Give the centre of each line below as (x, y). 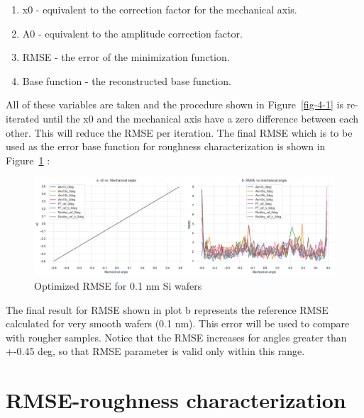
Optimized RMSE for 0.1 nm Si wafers (118, 286)
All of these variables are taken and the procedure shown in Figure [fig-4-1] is (175, 104)
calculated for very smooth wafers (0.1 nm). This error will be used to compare (178, 323)
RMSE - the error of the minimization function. (126, 57)
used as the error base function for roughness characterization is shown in (166, 146)
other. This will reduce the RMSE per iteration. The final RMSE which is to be (179, 132)
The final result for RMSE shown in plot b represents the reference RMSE (167, 309)
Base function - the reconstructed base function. (127, 80)
